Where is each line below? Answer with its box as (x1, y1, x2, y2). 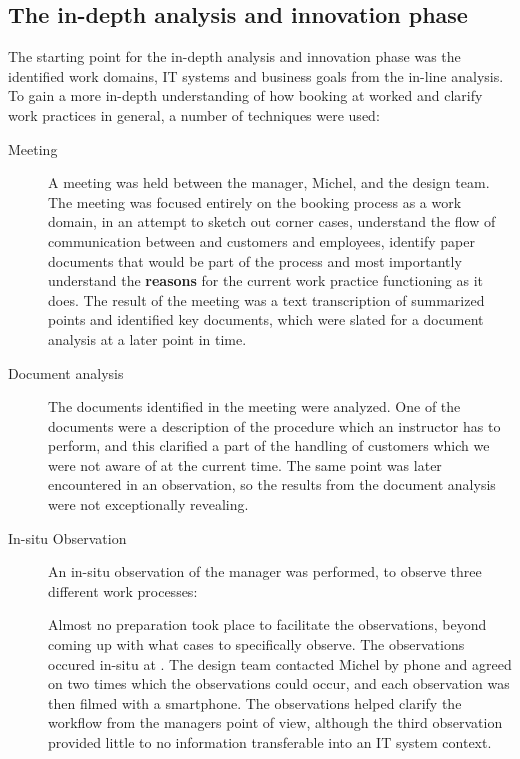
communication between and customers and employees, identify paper (48, 230, 475, 251)
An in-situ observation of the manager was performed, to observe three (48, 561, 482, 582)
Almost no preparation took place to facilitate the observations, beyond (48, 614, 487, 635)
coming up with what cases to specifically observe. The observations (48, 634, 465, 655)
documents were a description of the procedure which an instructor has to (48, 415, 501, 436)
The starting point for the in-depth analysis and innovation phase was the (8, 46, 461, 67)
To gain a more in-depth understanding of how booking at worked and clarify (8, 85, 483, 106)
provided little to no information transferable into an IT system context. (48, 732, 492, 753)
